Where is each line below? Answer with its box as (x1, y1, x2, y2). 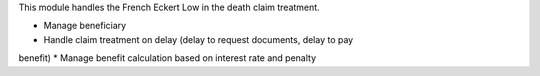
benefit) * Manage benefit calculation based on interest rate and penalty (18, 52, 317, 64)
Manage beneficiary (43, 20, 127, 32)
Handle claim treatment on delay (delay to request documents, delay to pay (43, 33, 354, 45)
